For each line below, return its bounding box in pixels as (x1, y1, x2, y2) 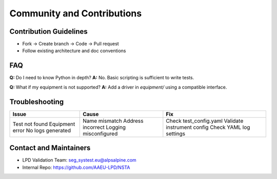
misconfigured (83, 130, 118, 137)
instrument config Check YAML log (166, 123, 250, 130)
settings (166, 130, 186, 137)
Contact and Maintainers (9, 144, 91, 152)
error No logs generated (12, 127, 71, 134)
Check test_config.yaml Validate (166, 117, 244, 124)
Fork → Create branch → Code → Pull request (22, 41, 119, 47)
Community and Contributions (9, 8, 142, 19)
